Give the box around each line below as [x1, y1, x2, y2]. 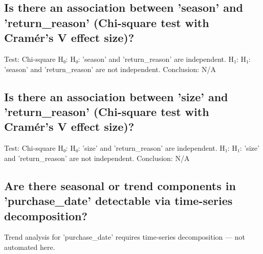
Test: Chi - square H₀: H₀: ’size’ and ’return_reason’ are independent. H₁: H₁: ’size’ [4, 143, 259, 153]
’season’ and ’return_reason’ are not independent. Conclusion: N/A [4, 63, 216, 74]
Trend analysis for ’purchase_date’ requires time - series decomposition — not [4, 232, 245, 242]
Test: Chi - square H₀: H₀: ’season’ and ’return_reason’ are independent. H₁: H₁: [4, 53, 251, 64]
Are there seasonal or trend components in [4, 177, 236, 193]
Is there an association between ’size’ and [4, 88, 228, 104]
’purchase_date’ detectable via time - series [4, 193, 233, 209]
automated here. [4, 241, 55, 252]
